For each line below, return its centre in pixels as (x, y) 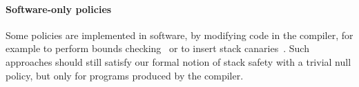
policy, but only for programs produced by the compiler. (125, 75)
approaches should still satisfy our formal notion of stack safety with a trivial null (178, 61)
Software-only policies (59, 9)
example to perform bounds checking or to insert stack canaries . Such (157, 48)
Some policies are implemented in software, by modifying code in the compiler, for (179, 35)
